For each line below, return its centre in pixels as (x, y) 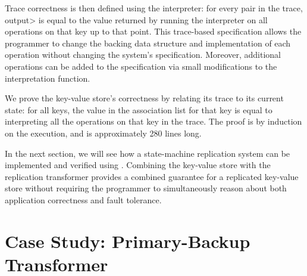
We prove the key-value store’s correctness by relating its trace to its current (144, 98)
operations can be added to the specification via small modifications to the (141, 66)
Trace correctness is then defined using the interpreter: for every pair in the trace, (154, 8)
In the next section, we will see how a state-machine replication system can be (148, 153)
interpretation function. (48, 78)
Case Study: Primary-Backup (128, 241)
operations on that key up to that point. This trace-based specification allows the (153, 31)
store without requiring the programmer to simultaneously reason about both (146, 188)
